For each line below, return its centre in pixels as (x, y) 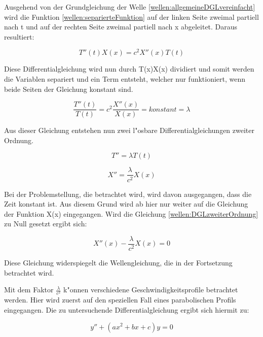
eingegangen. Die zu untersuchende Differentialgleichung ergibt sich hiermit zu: (127, 309)
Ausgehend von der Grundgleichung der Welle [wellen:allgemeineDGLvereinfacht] (130, 7)
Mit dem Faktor (29, 290)
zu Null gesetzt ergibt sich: (46, 224)
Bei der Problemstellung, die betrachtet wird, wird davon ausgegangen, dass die (128, 194)
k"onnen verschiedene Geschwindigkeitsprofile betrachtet (151, 290)
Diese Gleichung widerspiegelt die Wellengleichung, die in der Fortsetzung (118, 262)
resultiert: (19, 36)
